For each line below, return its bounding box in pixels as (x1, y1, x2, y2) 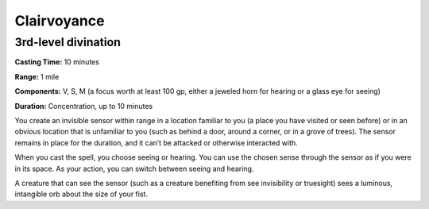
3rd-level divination (14, 35, 121, 49)
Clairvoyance (14, 12, 105, 29)
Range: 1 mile (14, 72, 60, 81)
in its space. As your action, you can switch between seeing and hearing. (14, 164, 254, 173)
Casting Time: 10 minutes (14, 57, 99, 67)
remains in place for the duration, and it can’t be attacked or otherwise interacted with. (14, 137, 298, 147)
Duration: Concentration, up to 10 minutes (14, 101, 153, 110)
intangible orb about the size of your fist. (14, 189, 149, 199)
